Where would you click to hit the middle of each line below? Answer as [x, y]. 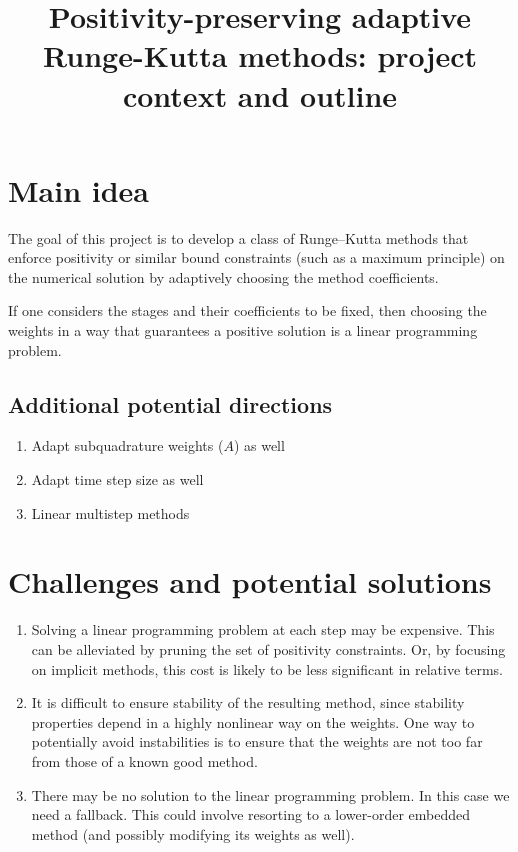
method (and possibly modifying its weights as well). [193, 833]
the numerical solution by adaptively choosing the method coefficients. [223, 276]
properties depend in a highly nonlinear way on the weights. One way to [253, 721]
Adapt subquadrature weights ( [127, 445]
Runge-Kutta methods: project [260, 55]
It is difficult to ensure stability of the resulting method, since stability [248, 702]
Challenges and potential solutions [250, 581]
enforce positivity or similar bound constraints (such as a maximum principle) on [256, 257]
